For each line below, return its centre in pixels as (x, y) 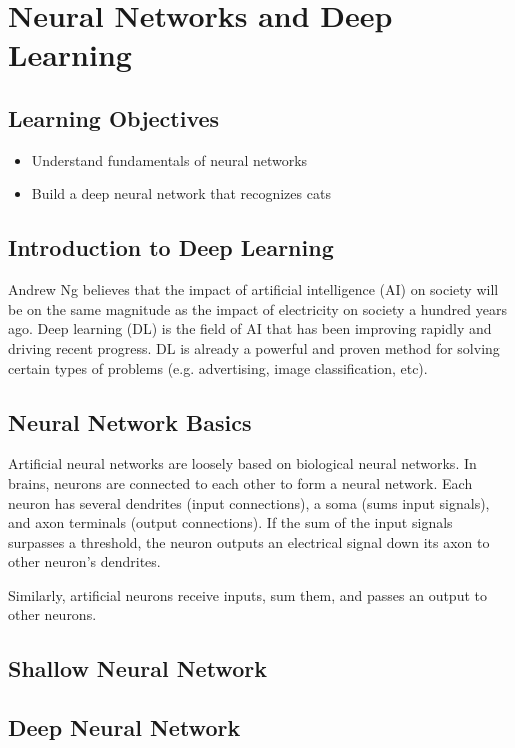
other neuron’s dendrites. (84, 561)
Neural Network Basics (130, 421)
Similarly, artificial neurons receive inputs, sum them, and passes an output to (247, 594)
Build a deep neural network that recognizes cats (181, 193)
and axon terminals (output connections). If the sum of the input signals (230, 522)
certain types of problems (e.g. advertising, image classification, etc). (218, 367)
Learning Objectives (114, 117)
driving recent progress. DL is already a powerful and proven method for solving (254, 347)
